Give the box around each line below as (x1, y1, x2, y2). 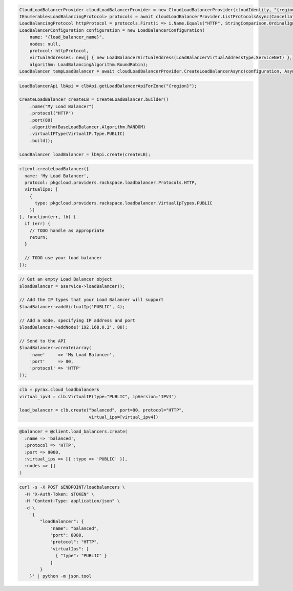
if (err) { (24, 221, 51, 227)
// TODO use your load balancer (24, 255, 102, 261)
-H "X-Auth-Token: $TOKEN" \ (24, 491, 95, 497)
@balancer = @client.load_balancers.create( (19, 429, 128, 434)
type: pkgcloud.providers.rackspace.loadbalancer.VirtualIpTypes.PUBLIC (35, 201, 212, 206)
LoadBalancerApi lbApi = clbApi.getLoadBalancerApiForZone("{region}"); (19, 83, 197, 89)
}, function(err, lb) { (19, 214, 77, 220)
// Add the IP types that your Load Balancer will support (19, 297, 164, 303)
